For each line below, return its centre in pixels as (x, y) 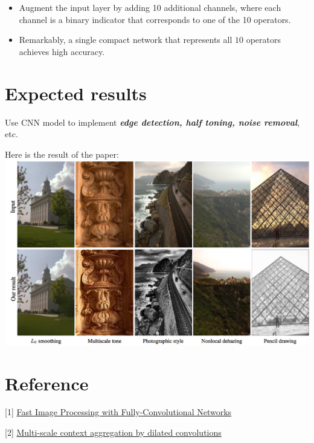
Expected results (76, 93)
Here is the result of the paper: (62, 154)
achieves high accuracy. (62, 51)
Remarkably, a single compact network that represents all (126, 40)
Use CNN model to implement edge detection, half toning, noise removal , (152, 122)
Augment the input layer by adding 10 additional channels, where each (150, 7)
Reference (47, 383)
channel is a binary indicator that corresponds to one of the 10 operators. (155, 19)
